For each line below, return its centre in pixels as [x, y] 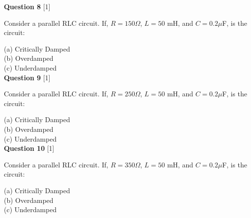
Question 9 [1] [27, 77]
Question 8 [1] [27, 6]
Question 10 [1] [29, 148]
